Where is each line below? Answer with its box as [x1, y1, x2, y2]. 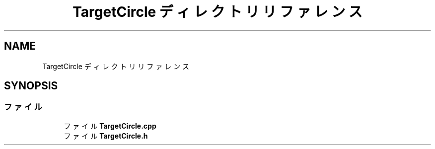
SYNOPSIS [4, 79, 58, 92]
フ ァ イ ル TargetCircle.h [64, 131, 148, 140]
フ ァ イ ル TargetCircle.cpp [64, 121, 156, 130]
